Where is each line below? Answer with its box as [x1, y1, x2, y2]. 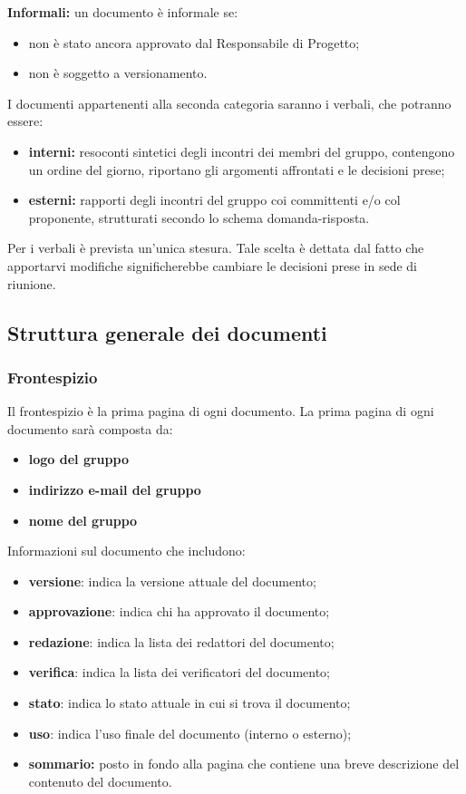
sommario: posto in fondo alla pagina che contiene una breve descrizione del [28, 754, 460, 773]
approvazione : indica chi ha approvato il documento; [28, 602, 330, 621]
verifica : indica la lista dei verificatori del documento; [28, 663, 330, 682]
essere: [7, 111, 44, 131]
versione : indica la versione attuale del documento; [28, 571, 316, 590]
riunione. [7, 274, 56, 293]
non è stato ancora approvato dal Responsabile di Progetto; [28, 33, 360, 52]
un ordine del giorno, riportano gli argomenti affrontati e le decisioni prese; [28, 160, 445, 179]
